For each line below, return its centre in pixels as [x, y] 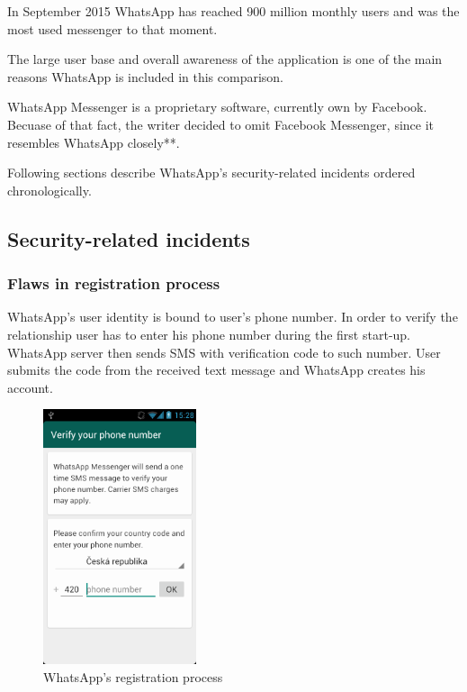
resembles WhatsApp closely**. [94, 142]
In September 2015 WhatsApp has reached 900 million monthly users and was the [233, 11]
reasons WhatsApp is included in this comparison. [146, 76]
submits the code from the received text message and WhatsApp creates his [216, 370]
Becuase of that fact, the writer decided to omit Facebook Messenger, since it [221, 124]
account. [30, 387]
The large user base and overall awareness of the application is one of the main [225, 59]
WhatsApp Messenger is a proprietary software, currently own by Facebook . [217, 107]
